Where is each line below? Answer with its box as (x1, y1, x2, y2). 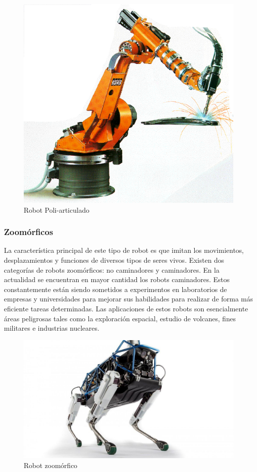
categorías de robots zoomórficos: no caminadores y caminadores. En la (4, 264, 219, 275)
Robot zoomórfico (24, 460, 78, 470)
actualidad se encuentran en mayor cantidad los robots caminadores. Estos (4, 274, 230, 285)
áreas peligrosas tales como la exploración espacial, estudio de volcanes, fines (4, 313, 236, 323)
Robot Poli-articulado (24, 204, 89, 215)
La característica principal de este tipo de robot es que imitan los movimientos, (4, 245, 244, 255)
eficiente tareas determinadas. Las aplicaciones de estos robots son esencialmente (4, 303, 248, 314)
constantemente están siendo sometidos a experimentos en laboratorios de (4, 284, 227, 294)
